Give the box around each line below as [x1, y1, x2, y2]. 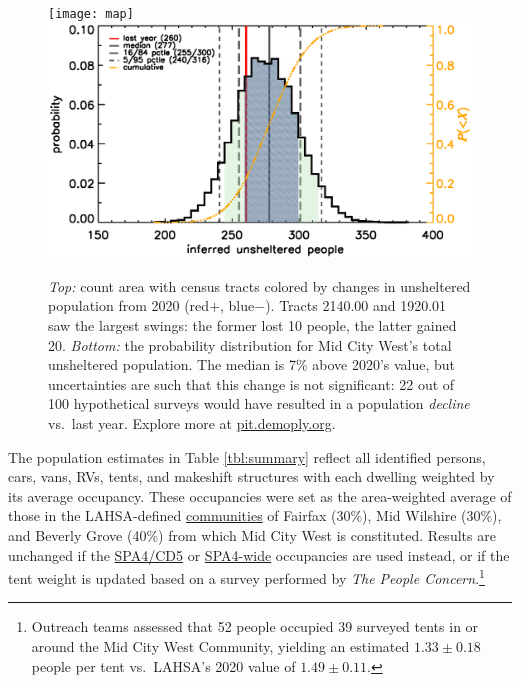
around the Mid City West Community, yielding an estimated [31, 636, 410, 656]
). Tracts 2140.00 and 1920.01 [265, 295, 447, 316]
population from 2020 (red [48, 295, 210, 316]
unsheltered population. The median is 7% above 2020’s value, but [48, 354, 456, 375]
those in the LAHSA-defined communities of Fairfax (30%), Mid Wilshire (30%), [8, 505, 502, 526]
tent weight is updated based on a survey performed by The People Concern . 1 [8, 565, 485, 588]
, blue [220, 295, 255, 316]
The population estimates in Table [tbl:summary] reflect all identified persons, [8, 446, 486, 467]
